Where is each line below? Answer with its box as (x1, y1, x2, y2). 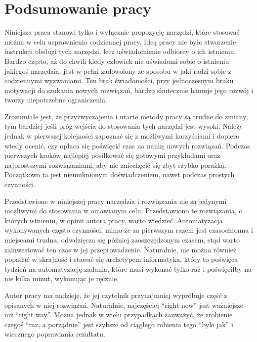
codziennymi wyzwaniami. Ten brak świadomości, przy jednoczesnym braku (4, 75, 234, 86)
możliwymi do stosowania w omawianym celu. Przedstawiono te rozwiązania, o (4, 205, 243, 216)
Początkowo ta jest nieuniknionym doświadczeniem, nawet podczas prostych (4, 169, 235, 180)
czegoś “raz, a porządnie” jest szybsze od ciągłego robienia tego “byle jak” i (4, 319, 233, 329)
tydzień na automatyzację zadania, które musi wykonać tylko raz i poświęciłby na (4, 263, 252, 274)
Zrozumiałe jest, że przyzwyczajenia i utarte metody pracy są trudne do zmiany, (4, 111, 248, 121)
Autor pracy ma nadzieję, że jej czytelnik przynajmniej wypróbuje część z (4, 290, 227, 300)
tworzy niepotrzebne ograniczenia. (4, 95, 107, 105)
